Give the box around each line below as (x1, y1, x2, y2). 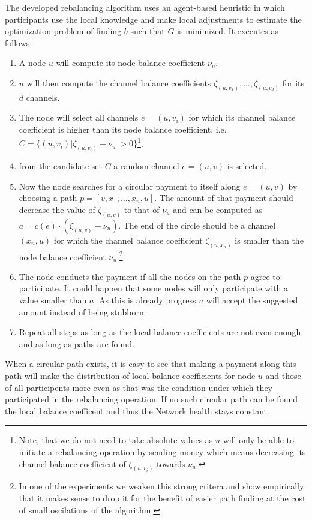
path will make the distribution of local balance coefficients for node (5, 369, 256, 382)
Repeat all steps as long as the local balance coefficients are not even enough (19, 326, 301, 338)
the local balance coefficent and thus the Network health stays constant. (5, 404, 269, 417)
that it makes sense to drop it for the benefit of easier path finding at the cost (19, 492, 306, 504)
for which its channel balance (188, 111, 296, 124)
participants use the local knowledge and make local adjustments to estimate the (5, 13, 302, 25)
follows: (5, 36, 32, 49)
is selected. (227, 160, 267, 172)
